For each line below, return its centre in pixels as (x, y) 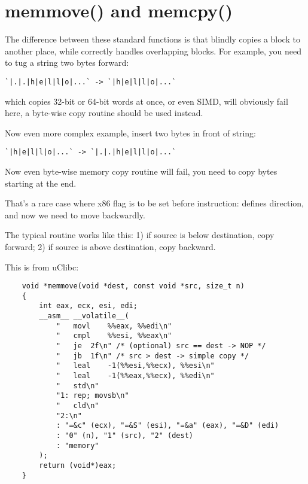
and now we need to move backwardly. (75, 214)
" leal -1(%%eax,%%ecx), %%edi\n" (135, 376)
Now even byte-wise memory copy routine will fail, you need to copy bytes (141, 171)
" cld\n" (77, 406)
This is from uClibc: (42, 267)
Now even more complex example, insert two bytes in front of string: (130, 133)
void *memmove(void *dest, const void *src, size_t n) (133, 286)
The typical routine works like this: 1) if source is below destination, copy (140, 235)
